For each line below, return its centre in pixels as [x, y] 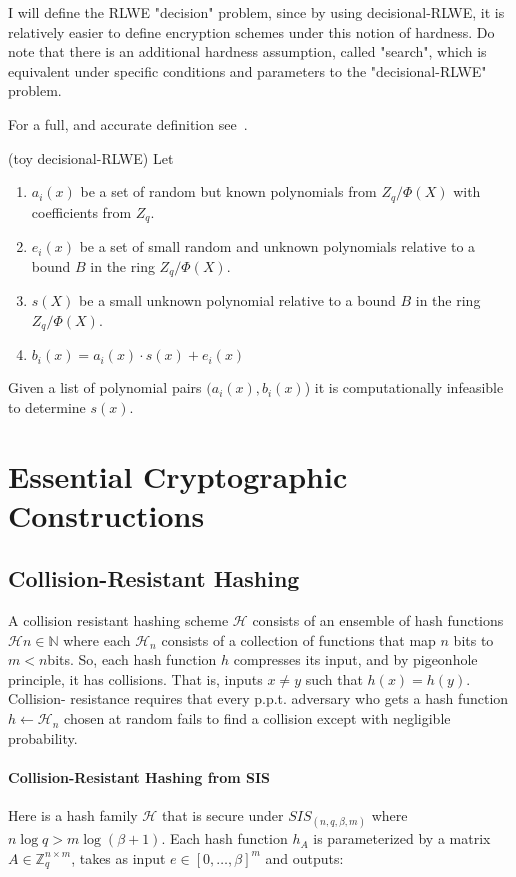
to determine [47, 406]
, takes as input [118, 857]
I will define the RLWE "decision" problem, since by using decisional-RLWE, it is [256, 12]
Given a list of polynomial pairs [105, 387]
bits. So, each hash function [132, 659]
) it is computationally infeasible [404, 387]
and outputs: [304, 857]
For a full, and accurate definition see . [128, 123]
